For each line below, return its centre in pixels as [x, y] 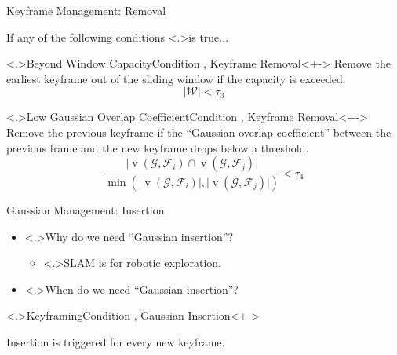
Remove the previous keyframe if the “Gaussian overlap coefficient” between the [199, 132]
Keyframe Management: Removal [86, 10]
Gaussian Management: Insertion [86, 210]
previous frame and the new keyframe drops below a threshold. [158, 147]
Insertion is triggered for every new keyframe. [116, 342]
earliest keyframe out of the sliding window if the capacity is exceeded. [176, 78]
